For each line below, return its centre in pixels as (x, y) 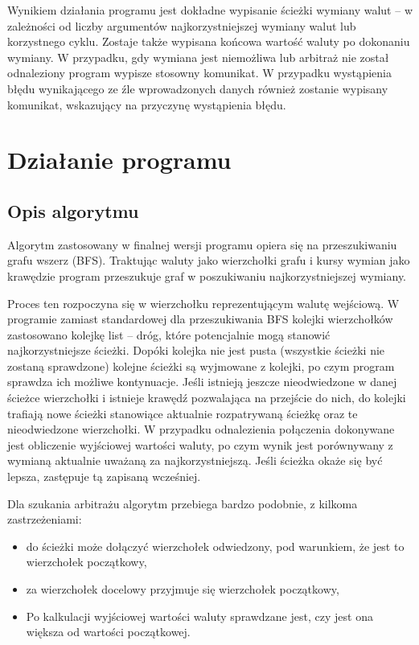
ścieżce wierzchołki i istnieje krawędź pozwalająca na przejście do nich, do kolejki (207, 398)
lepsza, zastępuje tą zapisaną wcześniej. (104, 477)
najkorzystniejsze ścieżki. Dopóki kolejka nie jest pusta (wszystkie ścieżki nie (196, 350)
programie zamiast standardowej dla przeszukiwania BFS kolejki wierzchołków (200, 319)
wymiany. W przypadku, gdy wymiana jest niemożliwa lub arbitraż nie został (198, 57)
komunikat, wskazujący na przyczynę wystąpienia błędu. (147, 104)
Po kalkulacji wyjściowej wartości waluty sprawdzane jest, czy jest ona (199, 616)
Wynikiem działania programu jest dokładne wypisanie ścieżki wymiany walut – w (210, 10)
